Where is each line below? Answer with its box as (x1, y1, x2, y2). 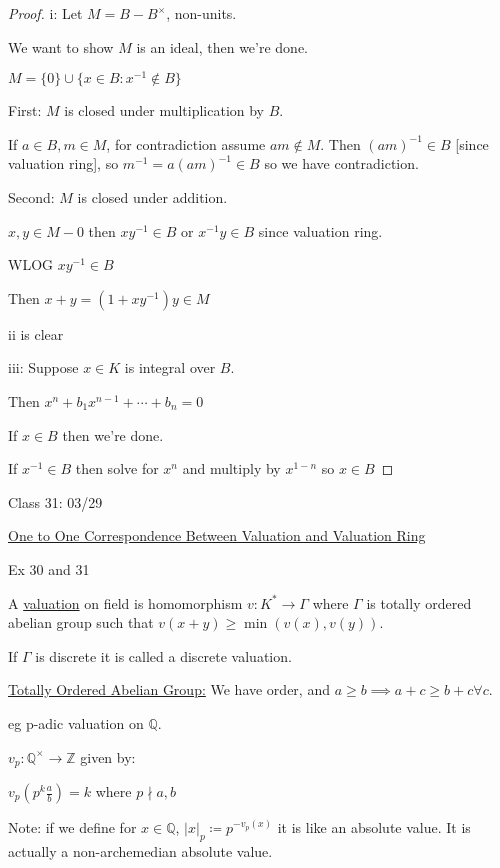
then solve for (75, 458, 159, 479)
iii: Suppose (8, 357, 79, 378)
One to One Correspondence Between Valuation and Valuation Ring (8, 525, 426, 546)
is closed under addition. (77, 187, 228, 208)
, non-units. (166, 3, 237, 23)
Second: (8, 187, 55, 208)
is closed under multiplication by (64, 100, 265, 121)
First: (8, 100, 42, 121)
